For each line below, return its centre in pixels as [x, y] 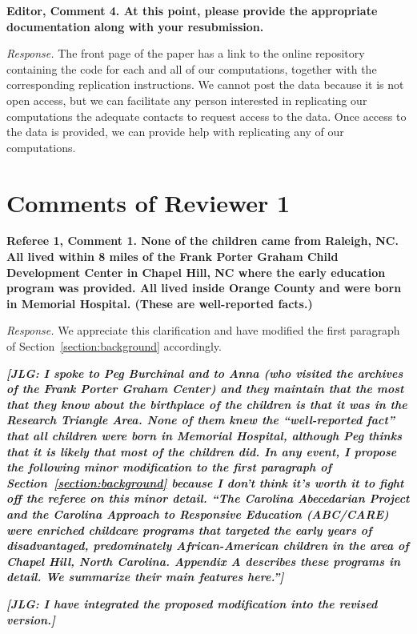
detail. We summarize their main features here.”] [145, 577]
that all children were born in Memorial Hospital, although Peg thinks [204, 435]
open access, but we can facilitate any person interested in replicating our [187, 100]
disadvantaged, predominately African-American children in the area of [208, 546]
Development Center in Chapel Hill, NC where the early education [196, 272]
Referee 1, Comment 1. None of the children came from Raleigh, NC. [202, 241]
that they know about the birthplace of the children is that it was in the [207, 404]
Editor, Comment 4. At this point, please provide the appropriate [192, 10]
